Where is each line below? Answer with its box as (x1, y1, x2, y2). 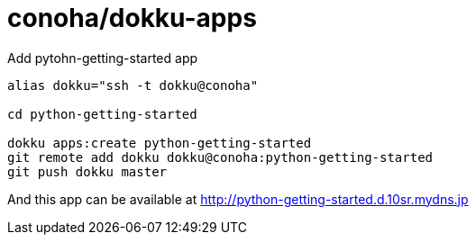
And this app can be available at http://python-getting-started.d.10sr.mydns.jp (7, 191, 469, 207)
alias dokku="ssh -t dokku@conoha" (7, 77, 259, 93)
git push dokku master (7, 164, 168, 179)
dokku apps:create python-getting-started (7, 135, 312, 150)
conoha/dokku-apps (7, 3, 257, 33)
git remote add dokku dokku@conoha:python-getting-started (7, 149, 434, 165)
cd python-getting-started (7, 106, 197, 121)
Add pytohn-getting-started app (7, 49, 198, 66)
